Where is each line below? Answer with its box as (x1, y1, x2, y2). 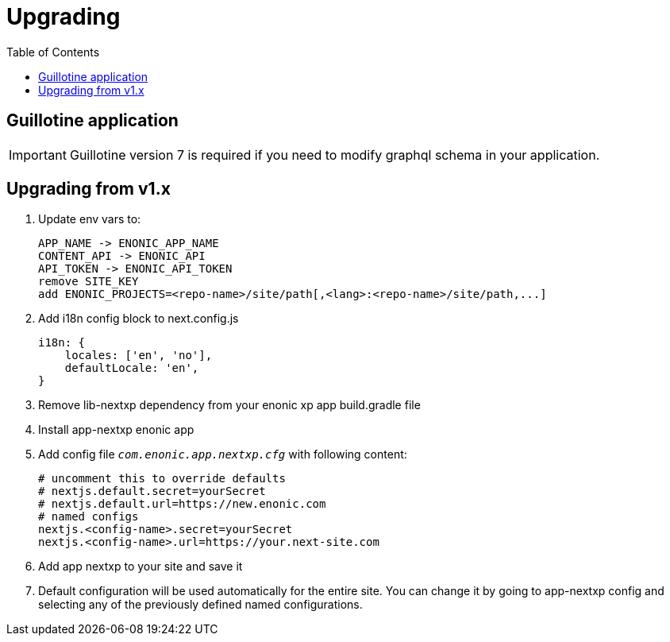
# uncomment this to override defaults (38, 472, 286, 485)
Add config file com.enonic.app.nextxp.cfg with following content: (38, 447, 407, 462)
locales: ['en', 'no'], (64, 349, 213, 362)
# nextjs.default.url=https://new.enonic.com (38, 497, 326, 511)
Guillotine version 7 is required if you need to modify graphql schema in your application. (69, 146, 600, 163)
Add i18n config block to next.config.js (38, 311, 239, 326)
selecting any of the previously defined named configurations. (38, 598, 363, 612)
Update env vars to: (38, 212, 141, 226)
